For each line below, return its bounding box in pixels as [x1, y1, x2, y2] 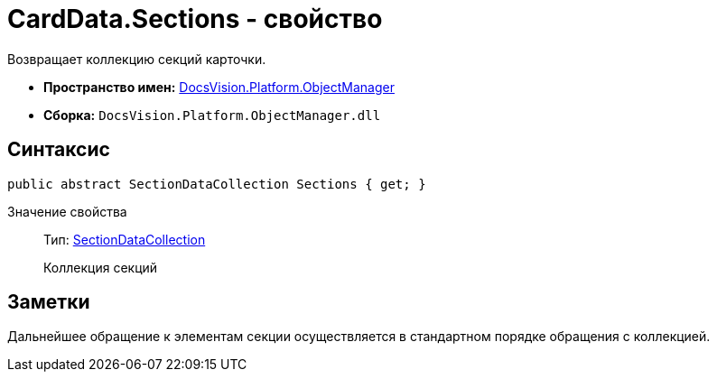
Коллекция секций [43, 259, 158, 275]
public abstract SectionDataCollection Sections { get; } [7, 176, 426, 191]
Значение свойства [7, 203, 127, 219]
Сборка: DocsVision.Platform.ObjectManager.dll [43, 106, 381, 123]
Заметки [7, 291, 90, 314]
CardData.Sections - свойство [7, 4, 383, 34]
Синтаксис [7, 138, 110, 162]
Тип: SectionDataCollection [43, 231, 206, 247]
